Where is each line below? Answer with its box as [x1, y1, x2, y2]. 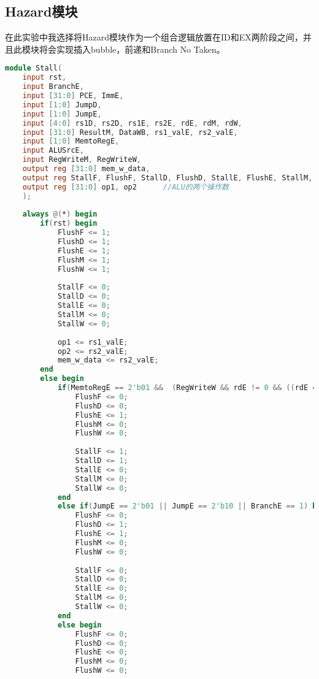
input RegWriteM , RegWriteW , [22, 155, 141, 164]
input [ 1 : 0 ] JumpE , [22, 109, 102, 118]
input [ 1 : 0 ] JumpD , [22, 100, 102, 109]
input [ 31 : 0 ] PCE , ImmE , [22, 91, 124, 101]
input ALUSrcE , [22, 146, 84, 155]
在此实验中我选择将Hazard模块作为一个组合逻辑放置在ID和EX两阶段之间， [5, 31, 303, 44]
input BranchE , [22, 82, 84, 91]
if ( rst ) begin [40, 219, 98, 228]
